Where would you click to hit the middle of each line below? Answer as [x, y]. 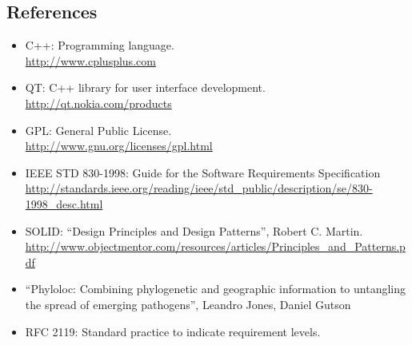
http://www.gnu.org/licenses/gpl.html [119, 146]
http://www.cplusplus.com [90, 60]
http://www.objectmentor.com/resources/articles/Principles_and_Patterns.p [215, 246]
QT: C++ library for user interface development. [145, 87]
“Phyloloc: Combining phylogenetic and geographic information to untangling [215, 289]
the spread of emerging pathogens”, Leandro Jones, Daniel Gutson [188, 304]
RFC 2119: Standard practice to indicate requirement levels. [173, 331]
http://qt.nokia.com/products [98, 103]
